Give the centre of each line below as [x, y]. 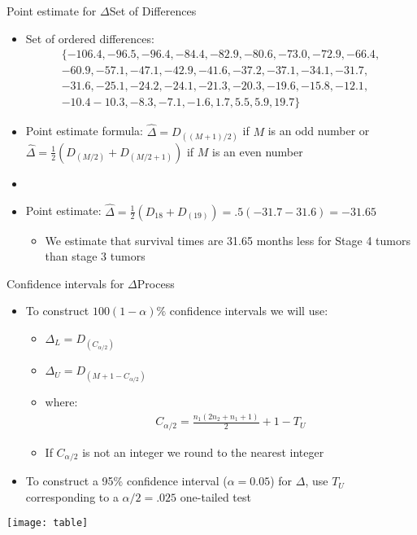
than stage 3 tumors [95, 256]
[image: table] [48, 523]
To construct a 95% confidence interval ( [126, 481]
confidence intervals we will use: [249, 311]
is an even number [258, 151]
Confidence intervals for [65, 283]
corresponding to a [72, 496]
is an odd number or [319, 131]
